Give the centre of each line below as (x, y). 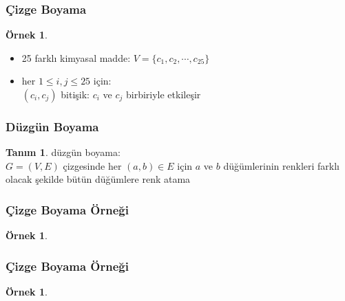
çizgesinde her (92, 165)
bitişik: (75, 94)
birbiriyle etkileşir (163, 94)
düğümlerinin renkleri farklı (282, 165)
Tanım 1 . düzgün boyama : (63, 152)
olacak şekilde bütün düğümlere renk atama (98, 179)
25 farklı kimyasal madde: (76, 57)
